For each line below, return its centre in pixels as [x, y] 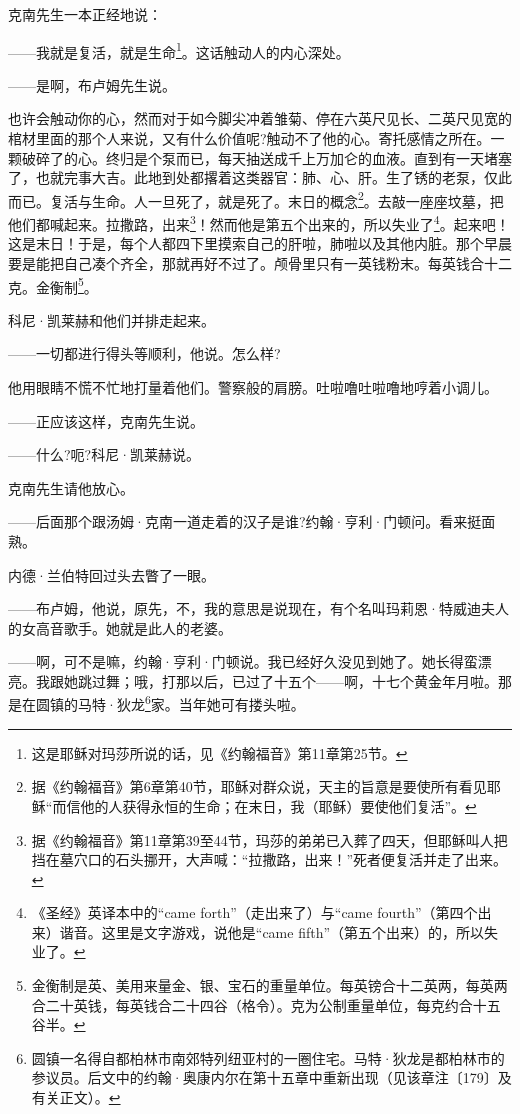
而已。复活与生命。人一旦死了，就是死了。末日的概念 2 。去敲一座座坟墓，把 [256, 199]
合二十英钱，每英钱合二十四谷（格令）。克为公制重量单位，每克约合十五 [266, 1004]
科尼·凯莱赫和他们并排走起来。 [111, 319]
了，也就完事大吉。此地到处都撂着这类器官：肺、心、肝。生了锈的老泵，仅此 [260, 177]
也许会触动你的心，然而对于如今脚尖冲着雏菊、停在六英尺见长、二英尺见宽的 [260, 118]
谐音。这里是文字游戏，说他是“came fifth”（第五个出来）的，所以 [272, 931]
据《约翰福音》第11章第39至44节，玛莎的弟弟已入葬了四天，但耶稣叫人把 [269, 839]
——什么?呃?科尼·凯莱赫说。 [104, 454]
